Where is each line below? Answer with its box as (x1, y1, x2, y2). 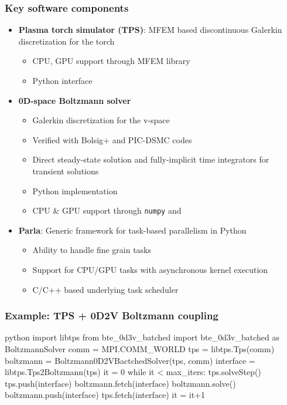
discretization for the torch (18, 35, 115, 47)
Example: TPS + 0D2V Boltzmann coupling (5, 308, 218, 323)
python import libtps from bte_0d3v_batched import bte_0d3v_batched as (5, 331, 279, 343)
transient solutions (32, 164, 99, 177)
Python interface (32, 75, 93, 86)
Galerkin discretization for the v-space (32, 114, 170, 126)
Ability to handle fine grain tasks (32, 244, 152, 256)
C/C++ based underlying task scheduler (32, 283, 179, 295)
